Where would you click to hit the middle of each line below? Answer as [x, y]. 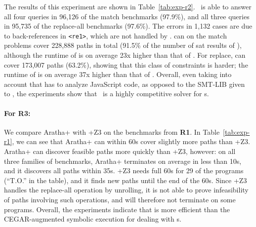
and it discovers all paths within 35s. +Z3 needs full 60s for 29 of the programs [124, 170]
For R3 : [17, 113]
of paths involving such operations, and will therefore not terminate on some [120, 199]
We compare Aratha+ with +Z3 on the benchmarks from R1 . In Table [112, 132]
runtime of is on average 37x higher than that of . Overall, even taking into [118, 74]
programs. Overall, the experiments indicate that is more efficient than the [117, 209]
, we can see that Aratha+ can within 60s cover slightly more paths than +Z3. [131, 141]
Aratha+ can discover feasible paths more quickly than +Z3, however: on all [120, 151]
